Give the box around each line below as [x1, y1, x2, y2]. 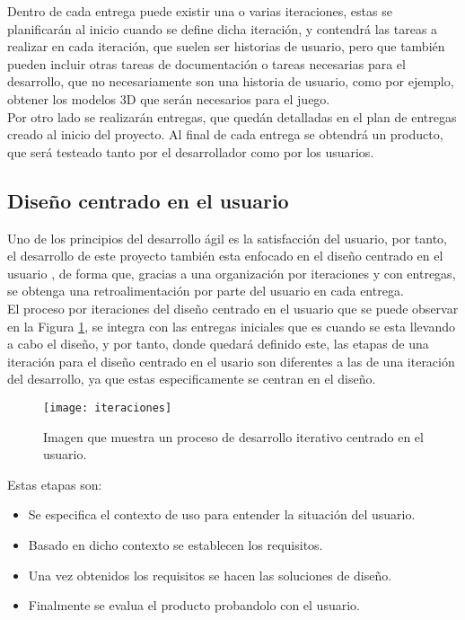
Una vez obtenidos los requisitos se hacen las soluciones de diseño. [28, 565, 392, 584]
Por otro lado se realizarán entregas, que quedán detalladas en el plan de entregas [7, 107, 457, 126]
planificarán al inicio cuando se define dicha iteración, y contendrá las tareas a [7, 19, 438, 38]
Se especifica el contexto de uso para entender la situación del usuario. [28, 505, 416, 524]
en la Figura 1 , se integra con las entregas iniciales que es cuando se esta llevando [7, 316, 455, 335]
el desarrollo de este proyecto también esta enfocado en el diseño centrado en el [7, 246, 443, 265]
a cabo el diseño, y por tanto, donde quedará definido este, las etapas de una [7, 334, 429, 353]
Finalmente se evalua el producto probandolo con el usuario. [28, 596, 360, 615]
